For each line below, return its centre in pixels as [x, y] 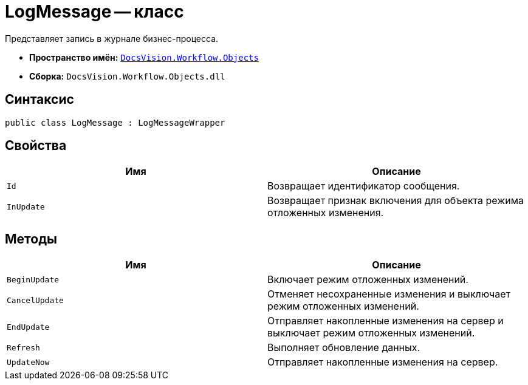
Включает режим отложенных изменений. [368, 280]
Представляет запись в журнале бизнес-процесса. [112, 38]
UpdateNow [28, 362]
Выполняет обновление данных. [344, 348]
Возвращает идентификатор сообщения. [364, 186]
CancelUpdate [35, 300]
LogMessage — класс [94, 12]
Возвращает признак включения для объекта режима [396, 201]
